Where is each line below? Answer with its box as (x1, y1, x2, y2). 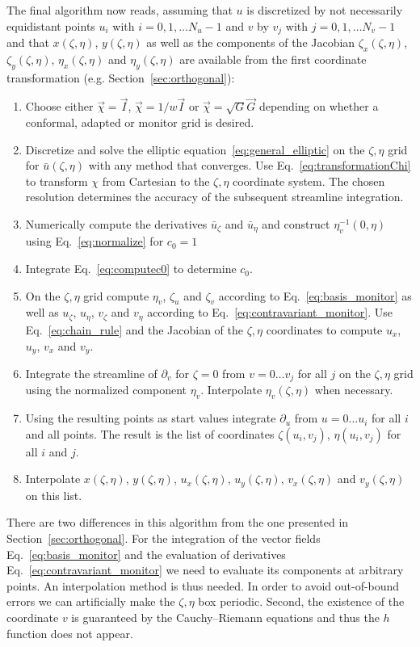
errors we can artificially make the (6, 593, 175, 610)
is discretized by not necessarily (246, 2, 403, 18)
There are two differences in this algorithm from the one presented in (6, 514, 349, 531)
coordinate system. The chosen (233, 172, 385, 189)
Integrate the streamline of (25, 364, 157, 381)
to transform (25, 172, 88, 189)
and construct (262, 216, 330, 233)
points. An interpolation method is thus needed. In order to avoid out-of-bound (6, 577, 400, 594)
